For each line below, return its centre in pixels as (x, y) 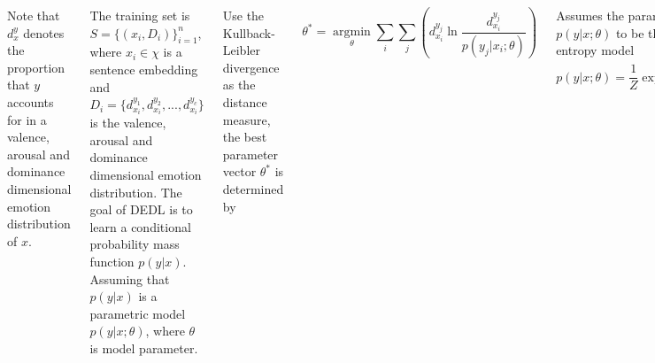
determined (253, 188)
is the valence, (128, 123)
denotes (44, 32)
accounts (31, 101)
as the (239, 85)
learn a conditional (140, 226)
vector (239, 171)
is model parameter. (144, 348)
